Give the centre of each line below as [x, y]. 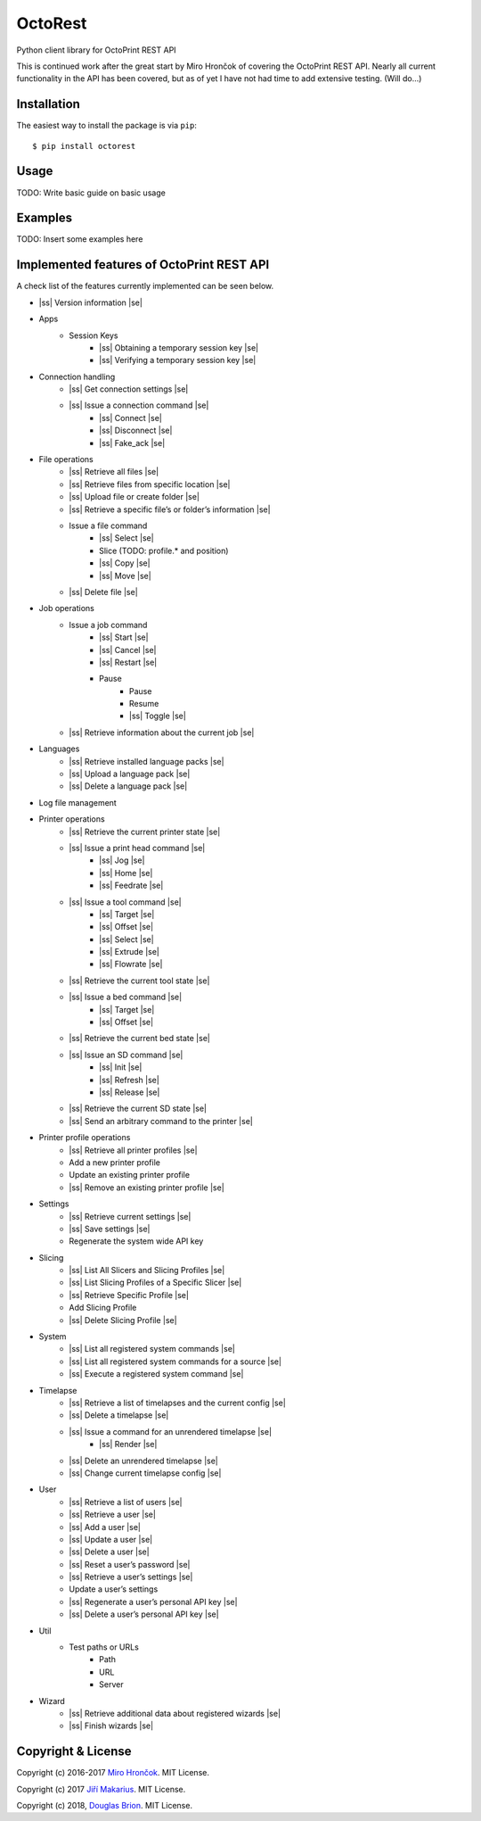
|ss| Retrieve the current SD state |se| [138, 1109]
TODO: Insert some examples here [80, 239]
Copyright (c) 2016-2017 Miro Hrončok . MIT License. [113, 1773]
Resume [144, 704]
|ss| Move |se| [125, 575]
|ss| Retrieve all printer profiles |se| [133, 1150]
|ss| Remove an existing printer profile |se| [147, 1188]
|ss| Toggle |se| [158, 716]
